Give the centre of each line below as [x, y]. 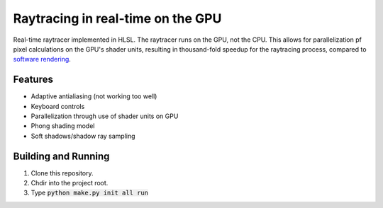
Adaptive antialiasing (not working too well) [94, 96]
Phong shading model [63, 126]
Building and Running [61, 156]
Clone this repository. [62, 173]
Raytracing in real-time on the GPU [117, 18]
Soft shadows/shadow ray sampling [83, 136]
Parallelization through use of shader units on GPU [105, 116]
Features [33, 80]
